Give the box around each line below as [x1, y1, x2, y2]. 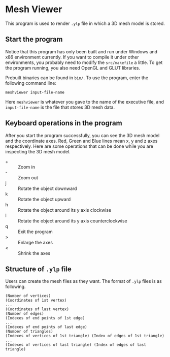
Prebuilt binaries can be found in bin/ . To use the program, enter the [5, 75, 149, 81]
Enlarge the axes [18, 239, 53, 245]
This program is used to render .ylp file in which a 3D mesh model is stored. [5, 20, 165, 26]
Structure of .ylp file [5, 265, 72, 273]
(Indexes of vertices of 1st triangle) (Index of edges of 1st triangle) [5, 334, 165, 339]
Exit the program [18, 229, 53, 235]
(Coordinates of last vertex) [5, 307, 70, 312]
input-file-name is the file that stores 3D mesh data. [5, 104, 115, 110]
